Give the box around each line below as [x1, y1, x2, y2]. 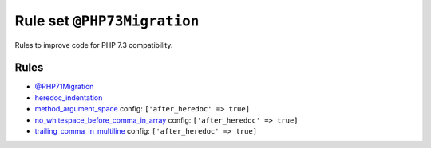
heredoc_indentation [34, 92, 103, 103]
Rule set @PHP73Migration [14, 12, 200, 29]
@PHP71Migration [34, 82, 94, 92]
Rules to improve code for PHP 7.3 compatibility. [14, 40, 173, 49]
